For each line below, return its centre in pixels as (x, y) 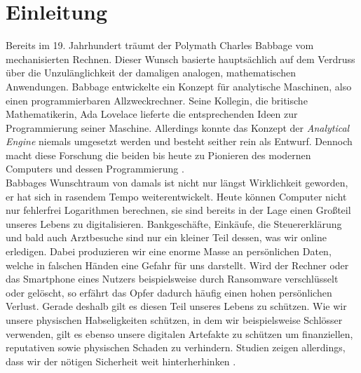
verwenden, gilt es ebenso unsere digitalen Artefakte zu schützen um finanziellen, (179, 333)
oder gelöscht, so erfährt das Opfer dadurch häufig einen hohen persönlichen (169, 292)
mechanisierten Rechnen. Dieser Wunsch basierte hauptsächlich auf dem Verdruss (180, 59)
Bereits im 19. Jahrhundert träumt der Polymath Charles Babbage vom (160, 45)
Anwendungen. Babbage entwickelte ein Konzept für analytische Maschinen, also (179, 86)
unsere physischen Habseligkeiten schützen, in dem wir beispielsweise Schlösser (174, 320)
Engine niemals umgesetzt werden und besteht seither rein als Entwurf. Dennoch (179, 141)
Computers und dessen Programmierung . (95, 169)
